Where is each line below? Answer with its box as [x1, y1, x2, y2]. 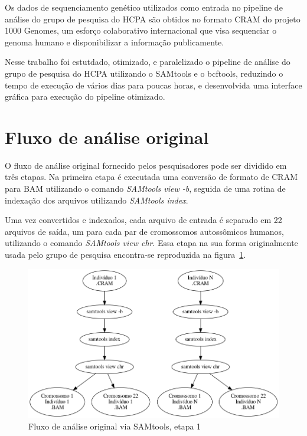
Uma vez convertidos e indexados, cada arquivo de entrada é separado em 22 [5, 214, 282, 226]
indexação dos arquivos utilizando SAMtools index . [5, 194, 188, 206]
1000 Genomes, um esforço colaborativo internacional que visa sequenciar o [5, 24, 277, 37]
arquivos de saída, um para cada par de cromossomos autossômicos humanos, [5, 225, 284, 237]
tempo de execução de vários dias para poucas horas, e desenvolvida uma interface [5, 78, 302, 91]
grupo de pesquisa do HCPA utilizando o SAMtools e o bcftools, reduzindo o [5, 67, 283, 79]
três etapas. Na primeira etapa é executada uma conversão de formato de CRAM [5, 171, 298, 183]
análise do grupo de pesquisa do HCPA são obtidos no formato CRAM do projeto [5, 12, 301, 25]
